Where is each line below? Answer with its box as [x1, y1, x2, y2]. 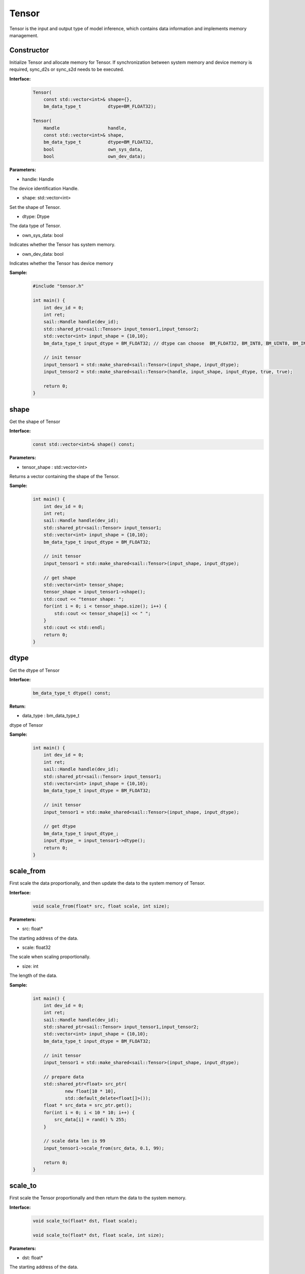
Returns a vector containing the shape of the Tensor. [9, 473, 119, 479]
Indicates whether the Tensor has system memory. [9, 242, 116, 248]
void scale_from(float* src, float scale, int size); [33, 903, 170, 909]
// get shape [43, 575, 76, 580]
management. [9, 32, 39, 38]
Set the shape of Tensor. [9, 204, 61, 210]
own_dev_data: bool [22, 251, 64, 257]
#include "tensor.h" [33, 283, 84, 289]
